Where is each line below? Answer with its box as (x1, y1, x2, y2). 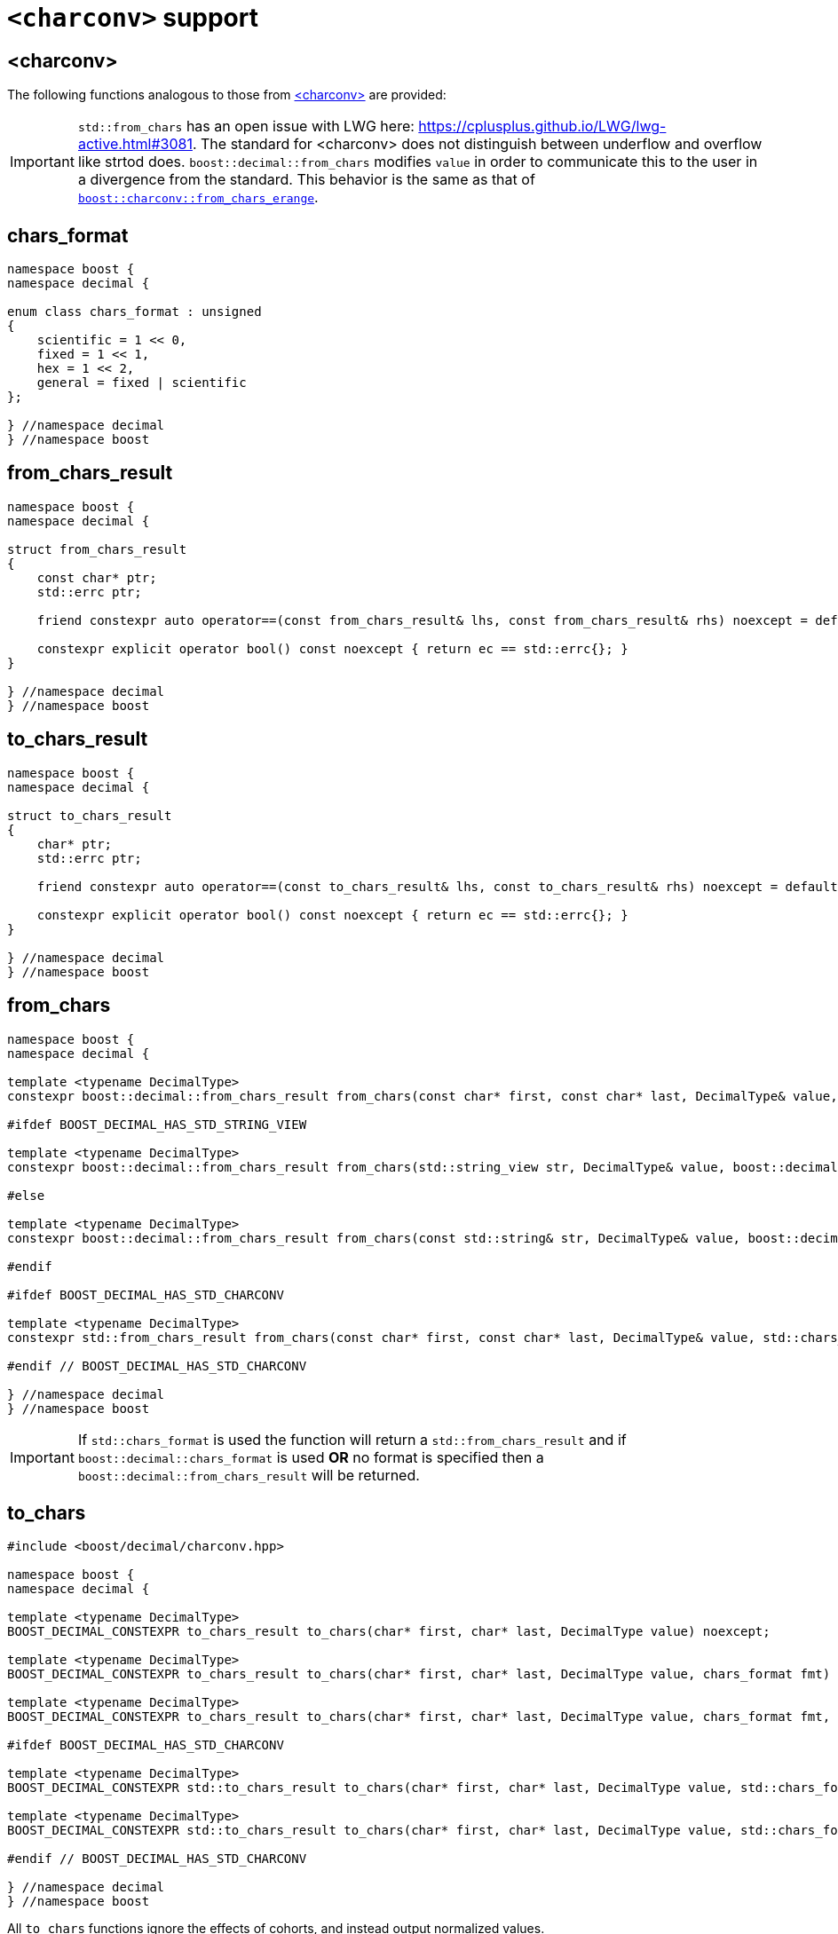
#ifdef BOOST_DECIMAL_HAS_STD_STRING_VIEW (7, 1117, 307, 1132)
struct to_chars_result (7, 808, 172, 823)
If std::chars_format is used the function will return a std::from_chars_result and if (77, 1430, 627, 1449)
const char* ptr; (36, 570, 157, 585)
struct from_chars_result (7, 541, 187, 557)
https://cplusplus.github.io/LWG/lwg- (418, 117, 667, 136)
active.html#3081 (77, 135, 193, 154)
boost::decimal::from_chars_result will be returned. (77, 1465, 420, 1484)
